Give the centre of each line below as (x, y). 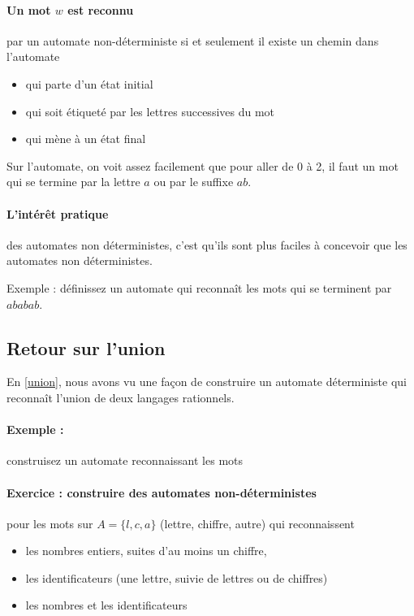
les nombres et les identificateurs (106, 605)
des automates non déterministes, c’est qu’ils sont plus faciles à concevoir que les (207, 244)
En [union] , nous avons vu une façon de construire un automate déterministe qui (207, 382)
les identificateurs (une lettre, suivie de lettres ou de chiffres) (177, 577)
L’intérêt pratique (58, 213)
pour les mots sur (50, 523)
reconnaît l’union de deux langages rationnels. (121, 397)
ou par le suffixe (194, 182)
